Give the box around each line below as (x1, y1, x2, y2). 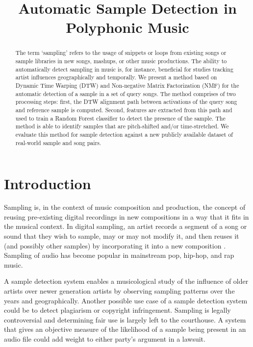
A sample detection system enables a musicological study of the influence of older (4, 276, 249, 286)
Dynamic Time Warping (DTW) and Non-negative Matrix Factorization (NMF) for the (15, 81, 239, 89)
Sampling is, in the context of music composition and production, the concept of (4, 202, 246, 212)
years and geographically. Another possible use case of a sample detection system (4, 295, 248, 305)
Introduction (4, 173, 91, 194)
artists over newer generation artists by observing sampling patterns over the (4, 285, 235, 296)
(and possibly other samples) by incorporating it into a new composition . (4, 240, 226, 250)
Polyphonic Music (66, 17, 189, 37)
